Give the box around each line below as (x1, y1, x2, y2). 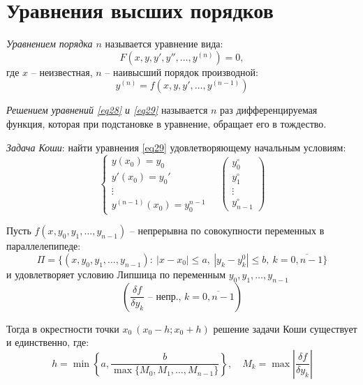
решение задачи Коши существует (213, 321, 357, 335)
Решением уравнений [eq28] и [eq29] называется (6, 103, 208, 117)
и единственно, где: (6, 335, 89, 349)
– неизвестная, (31, 64, 93, 79)
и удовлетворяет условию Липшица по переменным (6, 266, 226, 281)
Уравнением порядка (6, 36, 93, 51)
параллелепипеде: (6, 239, 81, 253)
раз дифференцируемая (220, 103, 318, 117)
